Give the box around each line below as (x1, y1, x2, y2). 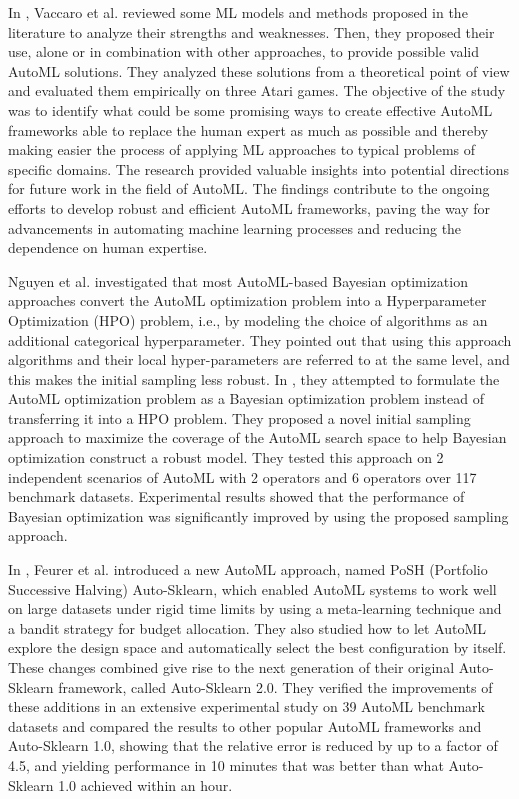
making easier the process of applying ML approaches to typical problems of (8, 139, 476, 160)
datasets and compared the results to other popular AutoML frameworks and (8, 715, 482, 736)
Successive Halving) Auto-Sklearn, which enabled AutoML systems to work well (8, 578, 497, 599)
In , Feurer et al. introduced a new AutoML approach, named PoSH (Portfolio (8, 559, 488, 580)
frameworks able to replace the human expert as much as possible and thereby (8, 119, 489, 140)
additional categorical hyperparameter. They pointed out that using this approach (8, 329, 512, 350)
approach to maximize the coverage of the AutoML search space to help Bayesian (8, 427, 507, 448)
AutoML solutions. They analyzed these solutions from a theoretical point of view (8, 60, 510, 81)
